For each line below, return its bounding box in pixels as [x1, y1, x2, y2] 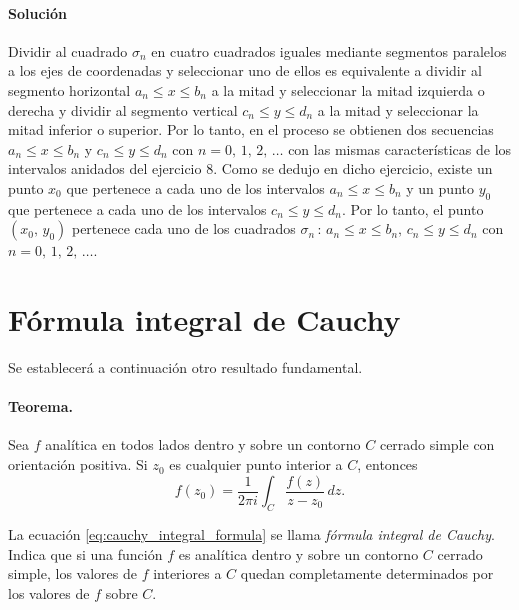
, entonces [357, 454, 418, 475]
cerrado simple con [379, 434, 495, 455]
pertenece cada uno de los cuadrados [71, 218, 296, 239]
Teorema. [8, 396, 74, 417]
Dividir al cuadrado [8, 40, 128, 61]
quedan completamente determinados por [240, 563, 494, 584]
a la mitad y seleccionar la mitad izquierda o [211, 79, 485, 100]
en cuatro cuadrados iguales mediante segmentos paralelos [151, 40, 507, 61]
